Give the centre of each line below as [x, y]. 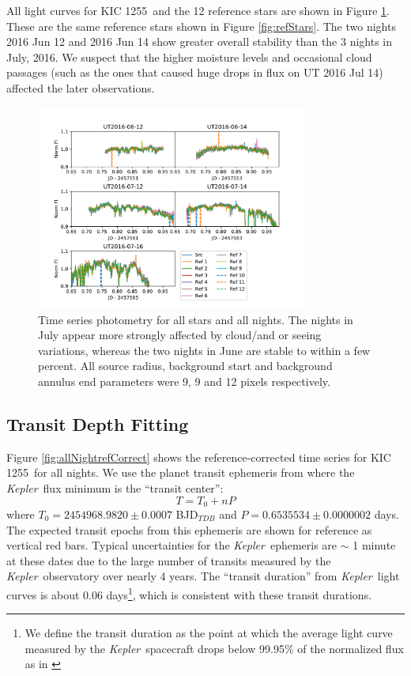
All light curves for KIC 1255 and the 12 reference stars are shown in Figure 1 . [198, 10]
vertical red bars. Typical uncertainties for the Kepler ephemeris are [172, 545]
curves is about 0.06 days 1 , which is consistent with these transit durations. [189, 593]
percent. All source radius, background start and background [185, 366]
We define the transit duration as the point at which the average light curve [209, 633]
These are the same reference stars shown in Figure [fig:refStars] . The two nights [201, 26]
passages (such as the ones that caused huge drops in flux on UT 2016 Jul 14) [195, 72]
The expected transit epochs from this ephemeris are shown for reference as [189, 529]
